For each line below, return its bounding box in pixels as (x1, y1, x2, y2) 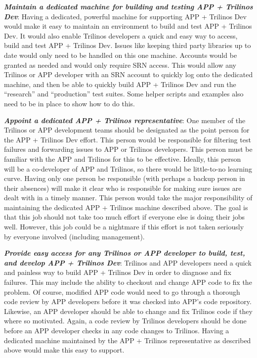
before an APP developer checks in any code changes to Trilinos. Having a (4, 325, 229, 335)
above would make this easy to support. (4, 345, 125, 355)
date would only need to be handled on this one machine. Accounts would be (4, 49, 237, 60)
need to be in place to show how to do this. (4, 98, 135, 108)
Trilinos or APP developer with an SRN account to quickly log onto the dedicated (4, 69, 253, 80)
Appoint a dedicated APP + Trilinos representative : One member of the (4, 115, 246, 125)
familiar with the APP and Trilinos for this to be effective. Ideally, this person (4, 153, 241, 164)
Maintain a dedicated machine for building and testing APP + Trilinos (4, 1, 253, 11)
